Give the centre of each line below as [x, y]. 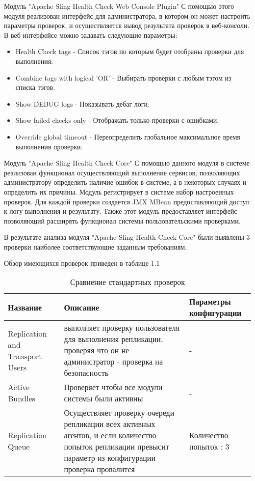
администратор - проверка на [114, 362]
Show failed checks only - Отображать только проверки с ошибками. [117, 120]
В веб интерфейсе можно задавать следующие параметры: [91, 35]
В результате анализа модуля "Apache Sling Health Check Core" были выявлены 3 [127, 237]
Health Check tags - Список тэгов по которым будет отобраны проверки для [130, 51]
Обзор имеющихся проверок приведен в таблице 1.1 [82, 263]
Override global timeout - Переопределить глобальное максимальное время [128, 136]
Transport [25, 356]
